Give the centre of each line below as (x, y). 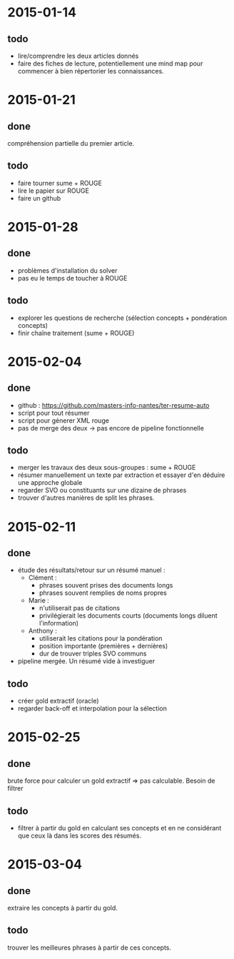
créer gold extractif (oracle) (58, 701)
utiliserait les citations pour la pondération (101, 638)
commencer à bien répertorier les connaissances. (91, 71)
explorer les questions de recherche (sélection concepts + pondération (122, 318)
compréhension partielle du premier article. (71, 143)
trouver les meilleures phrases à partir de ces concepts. (90, 948)
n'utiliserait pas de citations (79, 608)
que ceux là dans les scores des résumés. (79, 835)
